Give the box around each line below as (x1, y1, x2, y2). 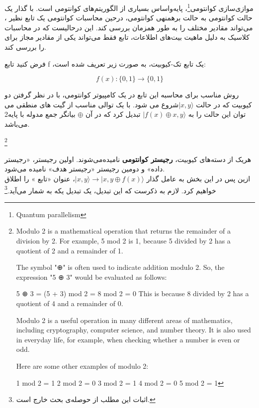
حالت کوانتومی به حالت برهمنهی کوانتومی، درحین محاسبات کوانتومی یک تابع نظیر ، (4, 12, 253, 23)
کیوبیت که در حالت (196, 99, 252, 109)
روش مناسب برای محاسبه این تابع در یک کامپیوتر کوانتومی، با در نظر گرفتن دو (4, 89, 239, 100)
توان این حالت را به (188, 109, 246, 119)
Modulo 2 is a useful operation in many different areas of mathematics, (16, 315, 233, 325)
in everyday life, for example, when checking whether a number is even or (16, 334, 240, 344)
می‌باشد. (4, 119, 30, 129)
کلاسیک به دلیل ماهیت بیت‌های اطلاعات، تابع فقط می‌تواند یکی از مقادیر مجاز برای (4, 32, 250, 42)
